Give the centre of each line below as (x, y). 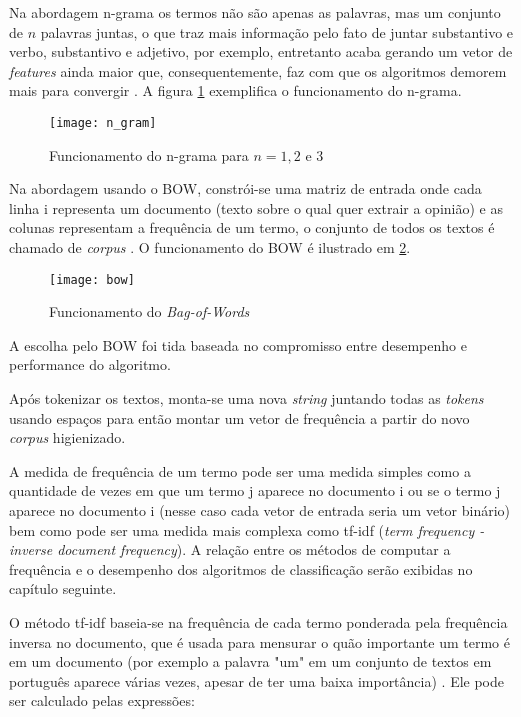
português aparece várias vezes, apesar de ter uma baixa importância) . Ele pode (257, 680)
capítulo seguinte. (63, 588)
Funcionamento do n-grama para (149, 154)
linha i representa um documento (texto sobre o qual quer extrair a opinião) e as (256, 207)
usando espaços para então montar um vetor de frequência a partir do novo (239, 417)
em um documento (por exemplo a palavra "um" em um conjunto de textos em (250, 661)
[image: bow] (92, 279)
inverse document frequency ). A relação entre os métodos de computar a (230, 549)
